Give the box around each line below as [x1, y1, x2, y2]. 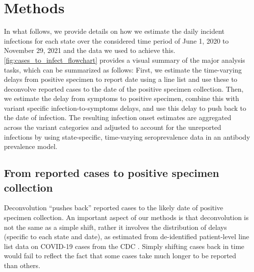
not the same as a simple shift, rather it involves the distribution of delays [4, 222, 227, 232]
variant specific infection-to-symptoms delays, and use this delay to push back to [4, 102, 247, 113]
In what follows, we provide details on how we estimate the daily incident [4, 26, 225, 36]
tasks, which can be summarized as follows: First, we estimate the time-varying [4, 64, 242, 74]
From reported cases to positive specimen [4, 165, 219, 180]
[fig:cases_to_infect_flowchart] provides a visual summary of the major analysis [4, 54, 245, 65]
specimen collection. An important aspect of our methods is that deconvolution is [4, 212, 249, 223]
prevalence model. [4, 141, 57, 151]
